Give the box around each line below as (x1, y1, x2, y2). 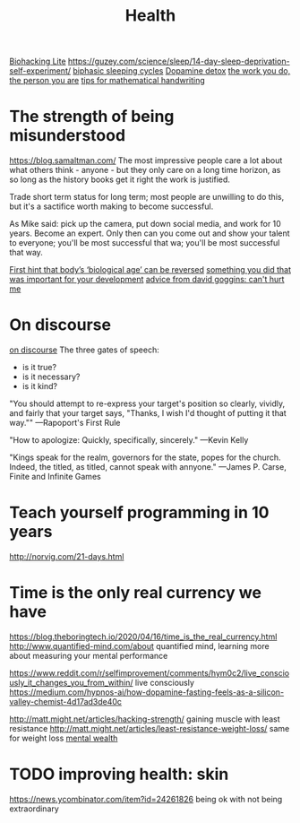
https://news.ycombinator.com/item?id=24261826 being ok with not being (9, 793, 283, 804)
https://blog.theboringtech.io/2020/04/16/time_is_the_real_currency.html (9, 631, 278, 642)
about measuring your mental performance (9, 650, 168, 661)
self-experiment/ (9, 65, 72, 76)
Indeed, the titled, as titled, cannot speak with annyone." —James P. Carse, (9, 462, 287, 472)
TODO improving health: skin (9, 764, 229, 784)
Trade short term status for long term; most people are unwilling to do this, (9, 192, 285, 203)
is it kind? (21, 381, 58, 392)
